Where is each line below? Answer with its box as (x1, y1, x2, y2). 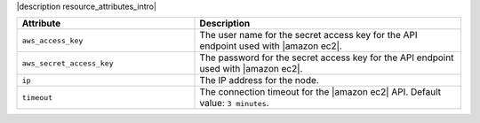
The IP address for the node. (199, 74, 319, 87)
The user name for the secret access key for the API (199, 29, 418, 42)
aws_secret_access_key (21, 58, 115, 68)
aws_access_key (21, 35, 84, 45)
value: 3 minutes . (199, 97, 270, 110)
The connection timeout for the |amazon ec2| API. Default (199, 86, 442, 98)
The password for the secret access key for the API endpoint (199, 51, 454, 64)
